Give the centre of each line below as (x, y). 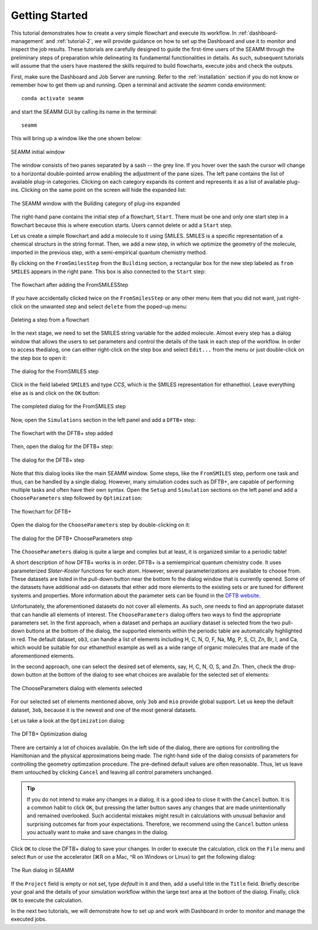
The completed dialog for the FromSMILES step (68, 406)
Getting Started (49, 15)
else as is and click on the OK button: (55, 393)
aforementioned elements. (43, 656)
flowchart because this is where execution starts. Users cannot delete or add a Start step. (122, 225)
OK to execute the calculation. (47, 900)
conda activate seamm (52, 98)
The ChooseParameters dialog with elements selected (77, 688)
